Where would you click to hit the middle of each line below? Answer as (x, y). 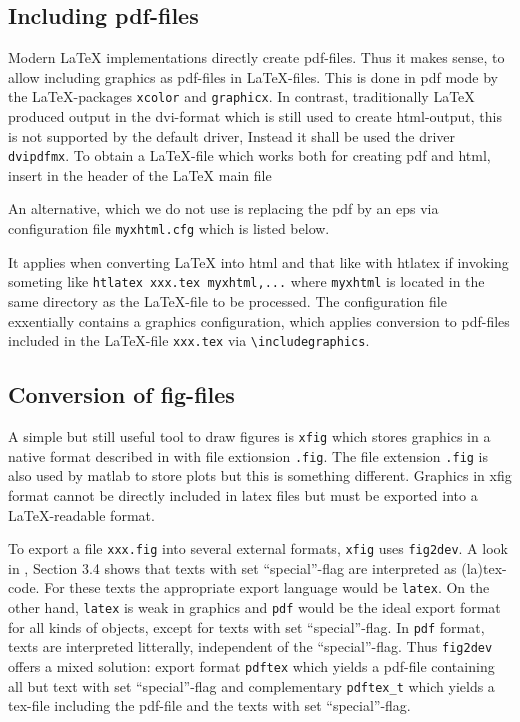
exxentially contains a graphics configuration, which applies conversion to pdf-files (259, 320)
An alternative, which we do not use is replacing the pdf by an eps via (223, 208)
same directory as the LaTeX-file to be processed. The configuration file (227, 300)
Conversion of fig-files (121, 394)
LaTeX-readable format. (81, 514)
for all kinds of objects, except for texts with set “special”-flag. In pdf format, (246, 626)
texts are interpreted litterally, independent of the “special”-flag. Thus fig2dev (250, 646)
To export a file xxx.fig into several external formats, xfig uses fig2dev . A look (258, 548)
